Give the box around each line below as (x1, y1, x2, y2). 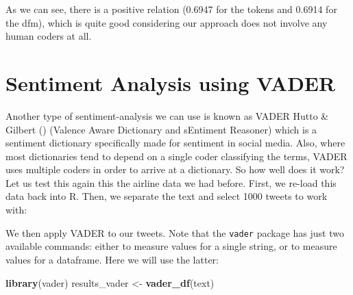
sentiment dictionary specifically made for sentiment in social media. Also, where (5, 136, 345, 150)
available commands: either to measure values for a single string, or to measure (5, 239, 337, 253)
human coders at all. (5, 29, 92, 43)
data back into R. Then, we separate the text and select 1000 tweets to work (5, 189, 328, 203)
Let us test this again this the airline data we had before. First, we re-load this (5, 175, 337, 190)
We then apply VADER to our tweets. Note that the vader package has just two (5, 225, 344, 240)
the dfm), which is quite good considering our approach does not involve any (5, 15, 328, 29)
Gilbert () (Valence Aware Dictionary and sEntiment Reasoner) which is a (5, 122, 317, 136)
